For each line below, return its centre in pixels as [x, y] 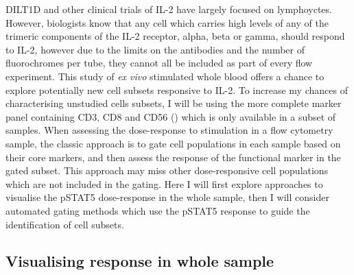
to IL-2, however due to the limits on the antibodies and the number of [155, 49]
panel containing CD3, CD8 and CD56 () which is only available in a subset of [171, 116]
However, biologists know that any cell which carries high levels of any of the [167, 22]
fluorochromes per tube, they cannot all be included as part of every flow [159, 63]
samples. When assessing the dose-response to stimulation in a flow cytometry [169, 130]
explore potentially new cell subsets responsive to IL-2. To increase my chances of [177, 89]
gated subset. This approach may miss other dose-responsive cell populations [167, 170]
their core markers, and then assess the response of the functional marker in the [173, 157]
